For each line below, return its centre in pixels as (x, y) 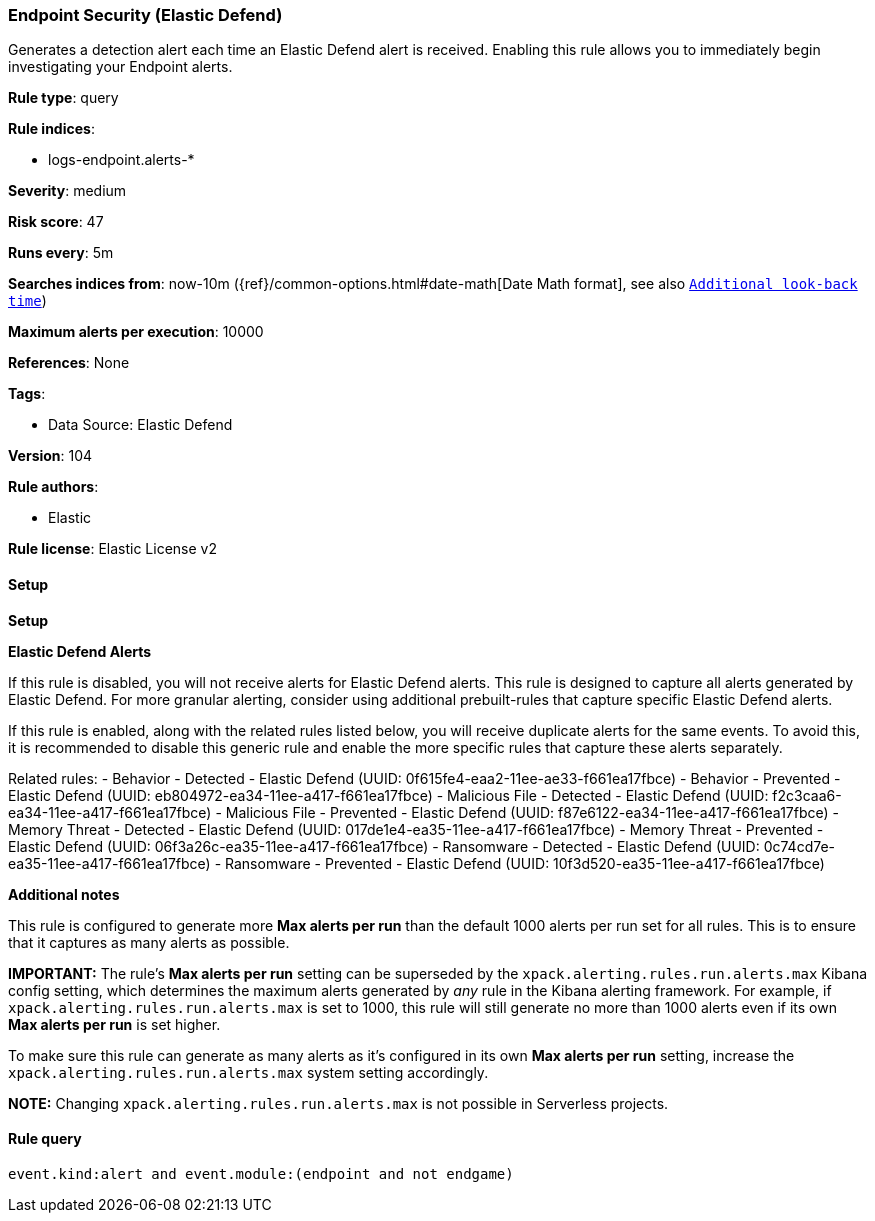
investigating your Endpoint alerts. (120, 67)
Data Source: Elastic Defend (140, 425)
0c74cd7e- (799, 846)
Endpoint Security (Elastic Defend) (145, 15)
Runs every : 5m (61, 253)
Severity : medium (67, 191)
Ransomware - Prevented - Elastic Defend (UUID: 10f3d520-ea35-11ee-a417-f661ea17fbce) (525, 863)
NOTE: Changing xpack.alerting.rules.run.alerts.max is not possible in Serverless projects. (338, 1103)
